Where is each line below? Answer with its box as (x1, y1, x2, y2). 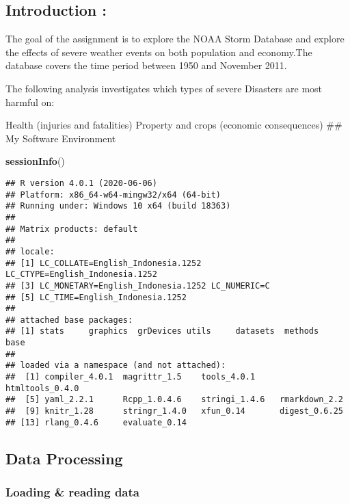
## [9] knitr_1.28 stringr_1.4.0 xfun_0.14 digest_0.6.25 (5, 406, 343, 416)
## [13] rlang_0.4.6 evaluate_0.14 (5, 417, 187, 427)
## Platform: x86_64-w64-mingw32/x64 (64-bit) (5, 189, 221, 200)
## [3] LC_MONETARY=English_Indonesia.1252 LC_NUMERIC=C (5, 280, 270, 291)
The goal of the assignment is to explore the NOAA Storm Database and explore (5, 31, 345, 46)
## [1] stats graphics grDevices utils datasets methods (5, 326, 319, 336)
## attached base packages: (5, 315, 133, 325)
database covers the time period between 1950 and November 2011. (5, 58, 287, 72)
